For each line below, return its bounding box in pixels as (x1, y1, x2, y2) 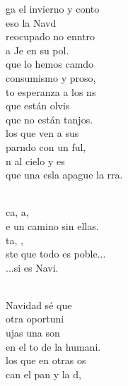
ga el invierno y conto (6, 1, 100, 16)
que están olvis (6, 98, 70, 113)
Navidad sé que (6, 297, 72, 312)
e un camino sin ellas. (6, 218, 99, 233)
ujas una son (6, 325, 60, 340)
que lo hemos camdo (6, 56, 94, 71)
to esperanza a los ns (6, 84, 96, 99)
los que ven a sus (6, 126, 79, 140)
